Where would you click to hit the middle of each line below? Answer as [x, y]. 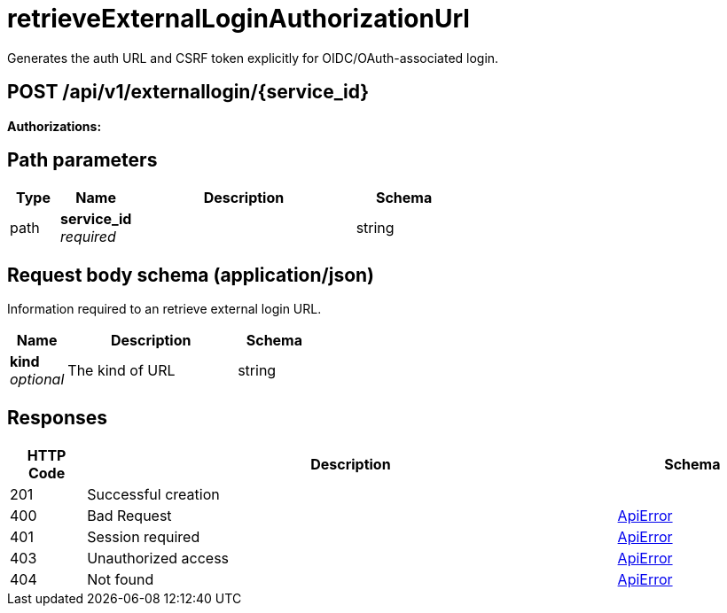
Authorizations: [55, 126]
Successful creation [153, 495]
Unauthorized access [158, 559]
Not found [121, 580]
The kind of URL [121, 371]
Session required [144, 537]
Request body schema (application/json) [191, 275]
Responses [58, 417]
